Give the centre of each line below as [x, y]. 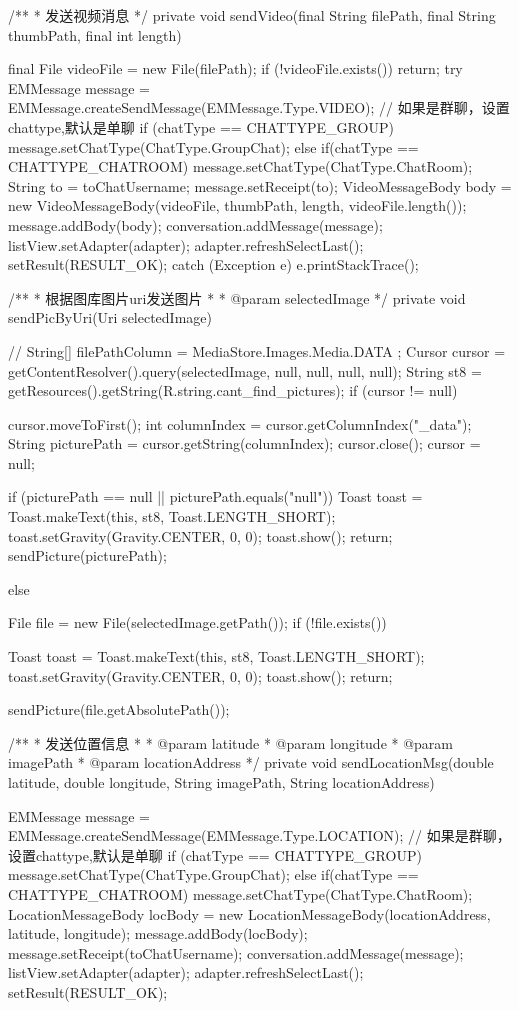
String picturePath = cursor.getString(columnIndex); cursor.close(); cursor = [244, 443]
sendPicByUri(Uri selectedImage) [110, 317]
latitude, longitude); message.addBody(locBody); [158, 933]
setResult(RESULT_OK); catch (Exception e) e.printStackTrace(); [213, 264]
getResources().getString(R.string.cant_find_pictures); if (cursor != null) [233, 390]
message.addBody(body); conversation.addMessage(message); [195, 224]
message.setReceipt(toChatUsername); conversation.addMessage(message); [236, 952]
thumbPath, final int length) [95, 34]
